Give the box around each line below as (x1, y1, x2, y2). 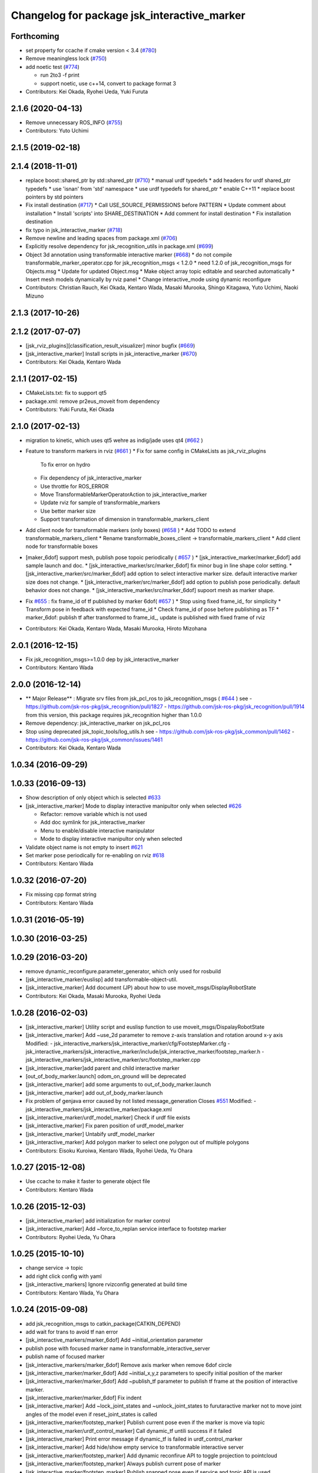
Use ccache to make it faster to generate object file (25, 1178, 150, 1185)
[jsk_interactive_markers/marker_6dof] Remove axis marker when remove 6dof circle (25, 1361, 232, 1368)
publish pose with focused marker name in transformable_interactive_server (25, 1345, 210, 1352)
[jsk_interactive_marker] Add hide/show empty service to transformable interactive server (25, 1444, 244, 1451)
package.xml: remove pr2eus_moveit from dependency (25, 398, 160, 405)
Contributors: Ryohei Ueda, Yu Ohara (25, 1233, 116, 1240)
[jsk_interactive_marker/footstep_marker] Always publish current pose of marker (25, 1460, 221, 1467)
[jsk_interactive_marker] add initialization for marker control (25, 1217, 170, 1224)
